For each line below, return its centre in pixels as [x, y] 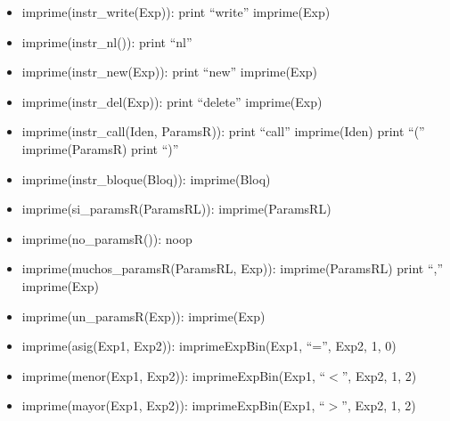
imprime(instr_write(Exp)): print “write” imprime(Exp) [176, 12]
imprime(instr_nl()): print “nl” [107, 41]
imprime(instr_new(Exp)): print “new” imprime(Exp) [170, 72]
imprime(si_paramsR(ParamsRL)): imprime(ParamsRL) [176, 209]
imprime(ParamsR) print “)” [100, 148]
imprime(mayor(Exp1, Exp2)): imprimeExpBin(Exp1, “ [173, 405]
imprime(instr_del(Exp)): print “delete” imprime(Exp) [172, 101]
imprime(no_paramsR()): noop [107, 238]
